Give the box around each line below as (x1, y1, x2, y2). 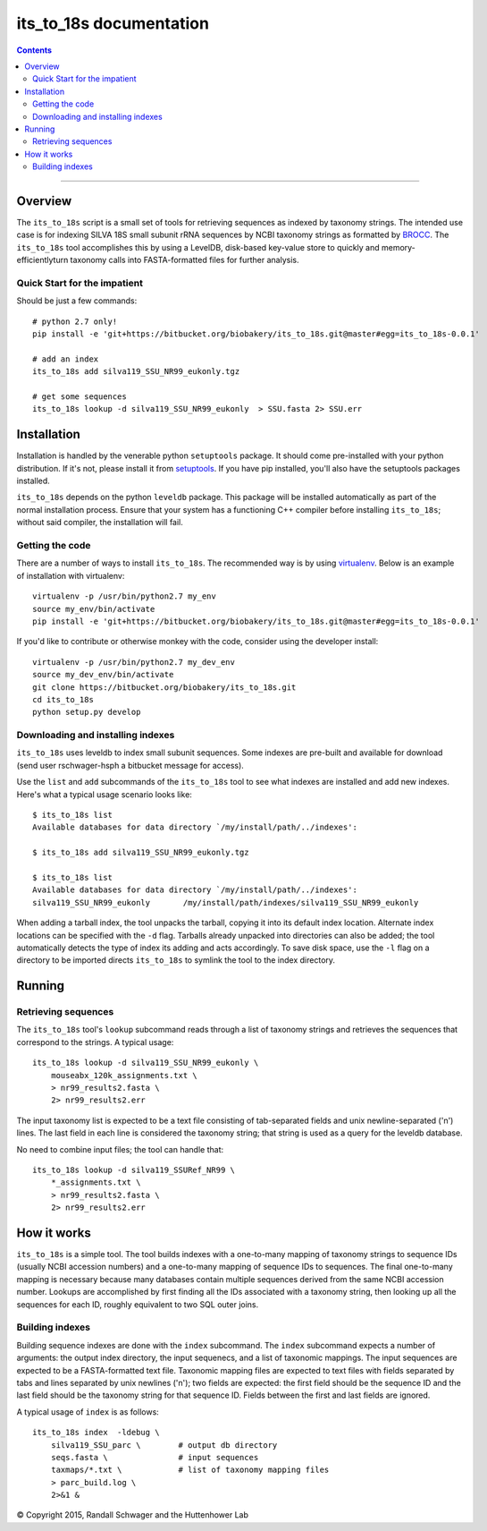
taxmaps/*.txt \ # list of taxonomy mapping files (50, 1465, 330, 1476)
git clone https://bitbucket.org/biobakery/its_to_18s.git (32, 682, 297, 693)
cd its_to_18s (32, 694, 94, 704)
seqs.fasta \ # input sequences (50, 1452, 259, 1462)
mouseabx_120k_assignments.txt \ (50, 1070, 198, 1080)
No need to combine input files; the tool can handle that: (16, 1144, 223, 1154)
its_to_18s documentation (16, 13, 210, 33)
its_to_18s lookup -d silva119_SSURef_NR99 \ (32, 1164, 236, 1175)
